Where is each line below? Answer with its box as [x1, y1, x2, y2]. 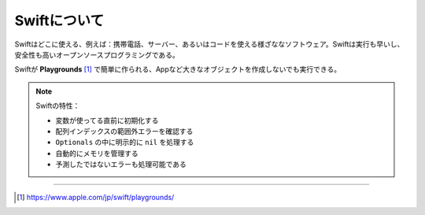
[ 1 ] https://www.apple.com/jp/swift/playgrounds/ [17, 193, 175, 202]
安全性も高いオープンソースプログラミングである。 [14, 50, 180, 59]
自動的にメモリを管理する [55, 148, 139, 158]
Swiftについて [14, 12, 105, 29]
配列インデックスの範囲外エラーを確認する [55, 126, 194, 135]
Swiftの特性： [35, 101, 80, 110]
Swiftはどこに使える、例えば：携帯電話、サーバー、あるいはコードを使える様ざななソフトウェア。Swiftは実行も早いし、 [14, 39, 405, 49]
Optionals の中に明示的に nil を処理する [55, 138, 194, 147]
